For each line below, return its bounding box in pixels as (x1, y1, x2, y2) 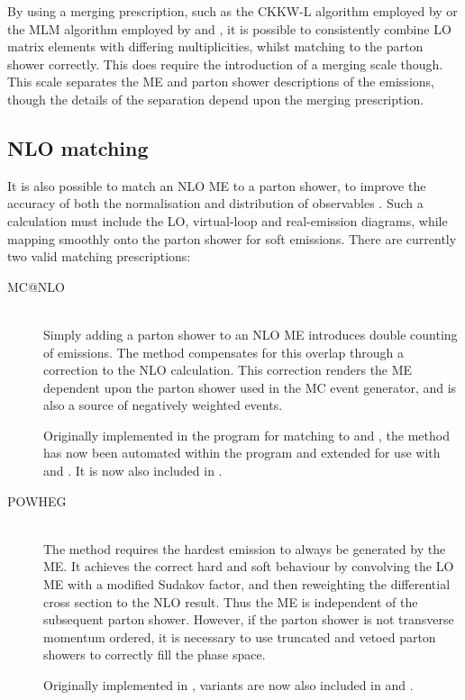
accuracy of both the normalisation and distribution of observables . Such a (7, 194, 424, 213)
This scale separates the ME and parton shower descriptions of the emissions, (7, 72, 434, 91)
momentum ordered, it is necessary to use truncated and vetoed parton (43, 627, 436, 646)
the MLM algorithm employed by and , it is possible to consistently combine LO (7, 19, 451, 38)
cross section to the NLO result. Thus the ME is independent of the (43, 592, 418, 611)
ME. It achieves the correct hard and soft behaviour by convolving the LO (43, 557, 454, 576)
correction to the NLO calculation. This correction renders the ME (43, 360, 413, 379)
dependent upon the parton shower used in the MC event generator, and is (43, 377, 457, 396)
